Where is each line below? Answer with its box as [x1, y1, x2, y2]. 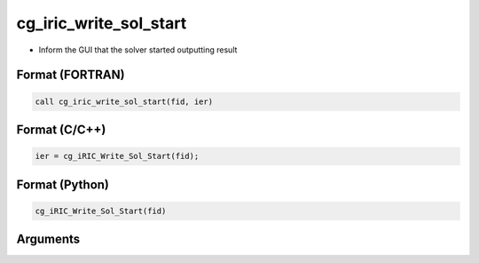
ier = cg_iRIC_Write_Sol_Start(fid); [35, 151, 200, 162]
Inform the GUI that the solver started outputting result [38, 44, 238, 55]
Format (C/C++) [16, 122, 106, 137]
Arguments [16, 232, 81, 247]
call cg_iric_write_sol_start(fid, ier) [35, 96, 213, 107]
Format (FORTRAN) [16, 68, 125, 83]
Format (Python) [16, 177, 110, 192]
